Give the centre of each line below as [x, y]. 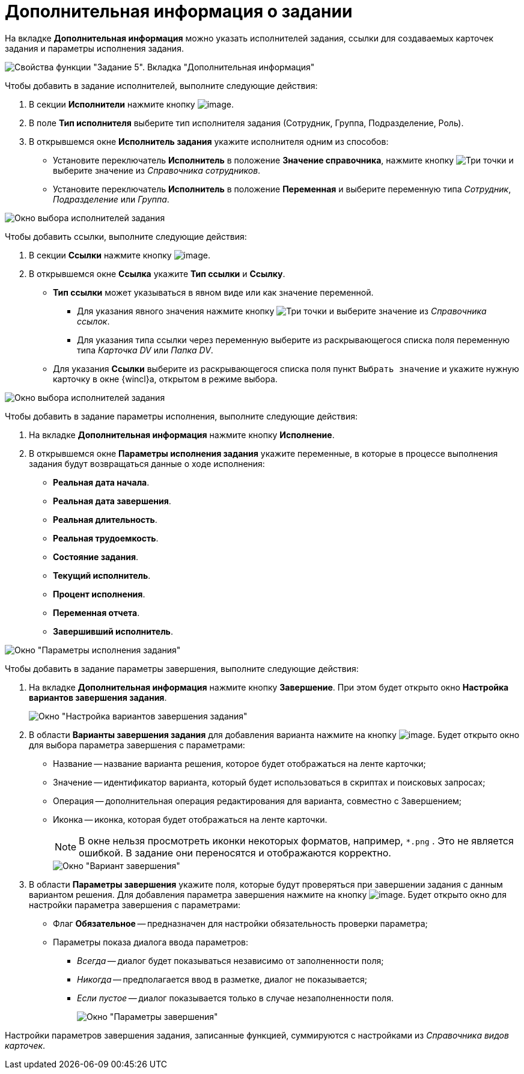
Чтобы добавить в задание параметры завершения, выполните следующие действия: [182, 668]
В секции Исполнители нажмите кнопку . [131, 104]
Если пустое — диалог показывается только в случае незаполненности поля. [235, 998]
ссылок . [93, 321]
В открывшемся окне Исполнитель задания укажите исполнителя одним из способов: [209, 141]
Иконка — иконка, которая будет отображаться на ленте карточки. [190, 819]
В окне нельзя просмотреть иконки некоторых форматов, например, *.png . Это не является [296, 841]
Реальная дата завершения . [112, 501]
